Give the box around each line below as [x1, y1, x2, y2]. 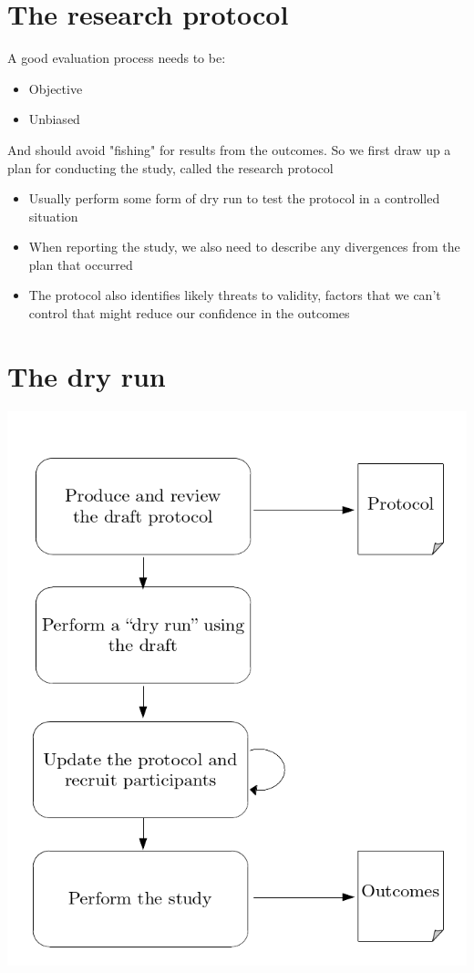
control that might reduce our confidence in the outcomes [28, 304, 350, 323]
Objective [28, 78, 83, 98]
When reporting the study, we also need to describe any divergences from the [28, 237, 460, 256]
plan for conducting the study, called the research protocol [7, 158, 334, 177]
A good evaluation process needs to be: [7, 48, 226, 67]
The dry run [7, 357, 166, 394]
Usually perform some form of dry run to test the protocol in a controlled [28, 189, 440, 208]
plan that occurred [28, 254, 133, 274]
